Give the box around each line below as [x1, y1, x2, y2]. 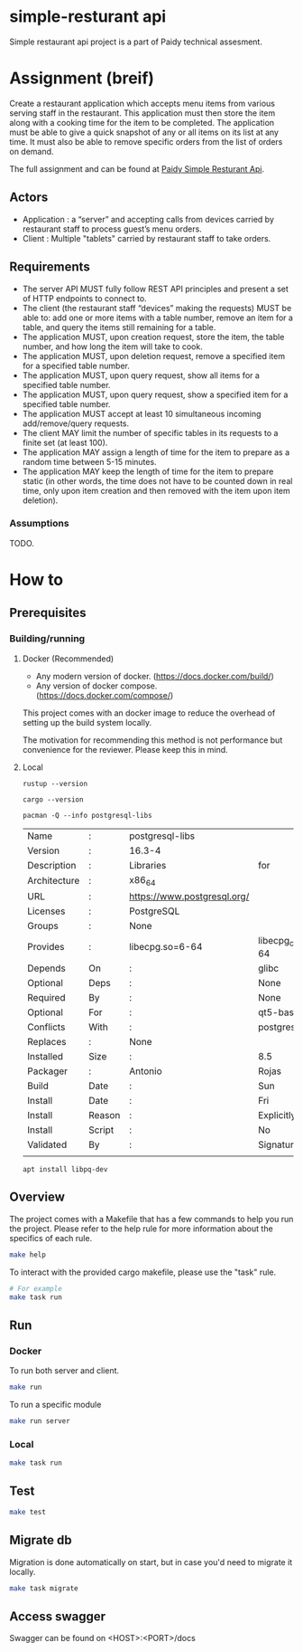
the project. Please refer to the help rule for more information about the [9, 1223, 273, 1234]
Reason [88, 1109, 121, 1122]
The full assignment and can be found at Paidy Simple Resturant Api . [9, 163, 264, 174]
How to [9, 569, 64, 590]
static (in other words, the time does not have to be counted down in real [22, 475, 293, 486]
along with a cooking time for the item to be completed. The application [9, 117, 275, 128]
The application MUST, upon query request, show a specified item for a [22, 389, 289, 400]
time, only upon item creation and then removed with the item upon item [22, 485, 290, 496]
